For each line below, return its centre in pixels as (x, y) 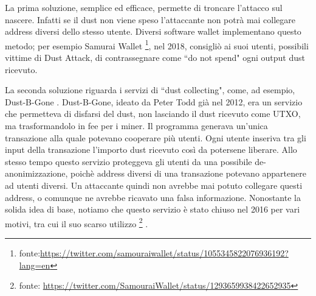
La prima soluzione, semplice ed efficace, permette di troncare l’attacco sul (144, 7)
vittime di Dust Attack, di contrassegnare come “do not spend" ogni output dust (155, 58)
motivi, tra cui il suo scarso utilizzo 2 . (77, 222)
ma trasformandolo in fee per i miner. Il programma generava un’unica (136, 125)
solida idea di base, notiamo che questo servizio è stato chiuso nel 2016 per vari (153, 209)
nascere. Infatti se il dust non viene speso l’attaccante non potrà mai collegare (150, 19)
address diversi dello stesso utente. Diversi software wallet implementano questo (153, 31)
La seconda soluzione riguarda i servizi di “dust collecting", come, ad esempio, (150, 90)
